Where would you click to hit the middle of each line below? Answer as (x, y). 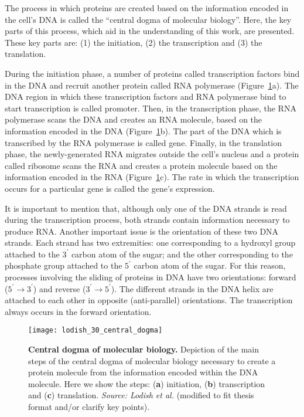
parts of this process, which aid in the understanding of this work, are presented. (150, 31)
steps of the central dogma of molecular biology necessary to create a (152, 360)
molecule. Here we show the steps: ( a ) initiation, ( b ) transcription (147, 383)
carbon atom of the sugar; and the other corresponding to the (182, 254)
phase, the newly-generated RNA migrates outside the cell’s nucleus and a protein (152, 154)
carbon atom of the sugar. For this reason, (210, 265)
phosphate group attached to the (64, 265)
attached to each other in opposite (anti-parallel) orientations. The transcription (149, 300)
